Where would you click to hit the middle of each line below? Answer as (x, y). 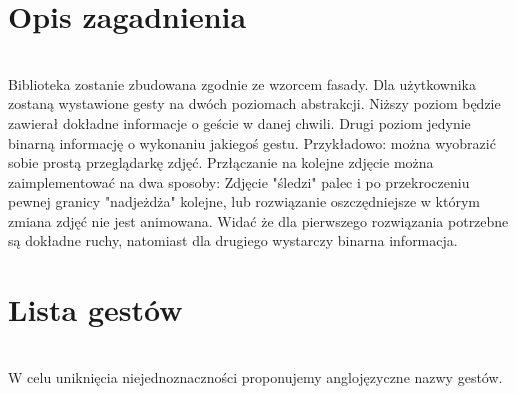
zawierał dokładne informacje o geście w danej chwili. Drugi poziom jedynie (239, 122)
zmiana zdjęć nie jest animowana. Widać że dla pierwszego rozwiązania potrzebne (258, 220)
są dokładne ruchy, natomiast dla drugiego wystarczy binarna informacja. (233, 240)
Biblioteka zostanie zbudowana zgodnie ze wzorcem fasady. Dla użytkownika (242, 83)
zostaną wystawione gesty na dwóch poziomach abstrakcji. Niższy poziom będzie (254, 103)
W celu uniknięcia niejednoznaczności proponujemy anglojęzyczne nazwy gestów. (255, 376)
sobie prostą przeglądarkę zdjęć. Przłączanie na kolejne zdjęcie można (221, 162)
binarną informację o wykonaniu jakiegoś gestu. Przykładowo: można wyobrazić (252, 142)
